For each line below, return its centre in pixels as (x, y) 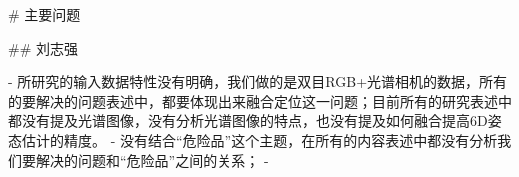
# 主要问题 (44, 14)
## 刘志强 (43, 47)
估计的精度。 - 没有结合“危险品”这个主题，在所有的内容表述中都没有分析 (259, 139)
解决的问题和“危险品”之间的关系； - (152, 159)
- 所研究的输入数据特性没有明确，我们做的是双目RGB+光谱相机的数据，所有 (258, 81)
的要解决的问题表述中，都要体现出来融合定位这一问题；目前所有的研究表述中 (260, 100)
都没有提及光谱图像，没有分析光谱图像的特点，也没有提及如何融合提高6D (248, 120)
